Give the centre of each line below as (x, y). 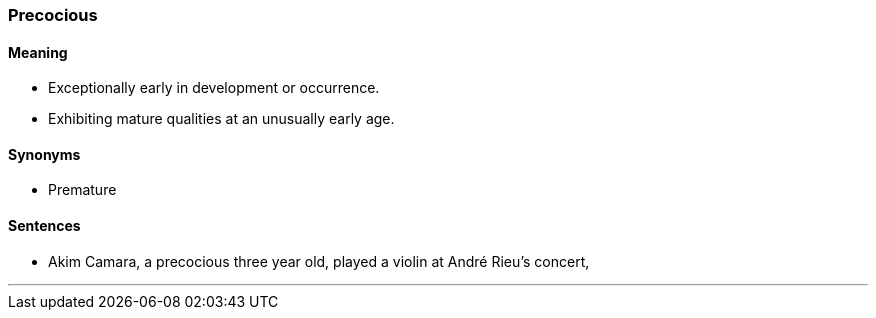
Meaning (38, 52)
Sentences (44, 226)
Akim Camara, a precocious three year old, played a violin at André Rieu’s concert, (319, 261)
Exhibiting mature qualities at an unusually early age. (221, 119)
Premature (82, 190)
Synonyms (44, 154)
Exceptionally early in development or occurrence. (214, 88)
